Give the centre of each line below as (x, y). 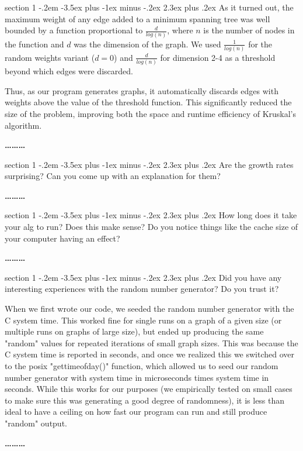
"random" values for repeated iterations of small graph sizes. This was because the (151, 342)
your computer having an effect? (62, 238)
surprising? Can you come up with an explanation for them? (113, 176)
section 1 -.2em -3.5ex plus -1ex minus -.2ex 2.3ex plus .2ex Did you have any (143, 277)
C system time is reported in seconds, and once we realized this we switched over (150, 354)
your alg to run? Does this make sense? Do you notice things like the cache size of (151, 227)
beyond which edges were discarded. (69, 71)
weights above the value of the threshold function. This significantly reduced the (148, 102)
